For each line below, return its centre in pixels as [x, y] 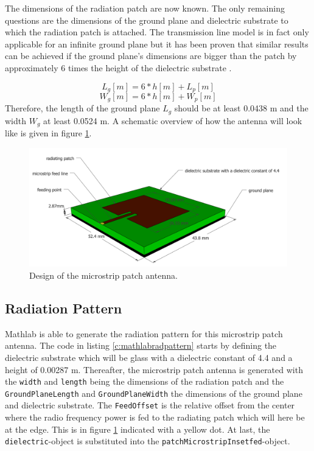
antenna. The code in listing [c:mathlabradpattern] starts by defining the [141, 345]
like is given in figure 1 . [48, 133]
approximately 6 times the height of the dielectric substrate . [118, 67]
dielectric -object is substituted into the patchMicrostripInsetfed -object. [148, 441]
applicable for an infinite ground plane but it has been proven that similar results [157, 44]
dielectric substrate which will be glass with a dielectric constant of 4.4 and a [149, 357]
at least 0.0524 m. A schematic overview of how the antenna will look [173, 120]
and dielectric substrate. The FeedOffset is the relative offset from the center [150, 405]
